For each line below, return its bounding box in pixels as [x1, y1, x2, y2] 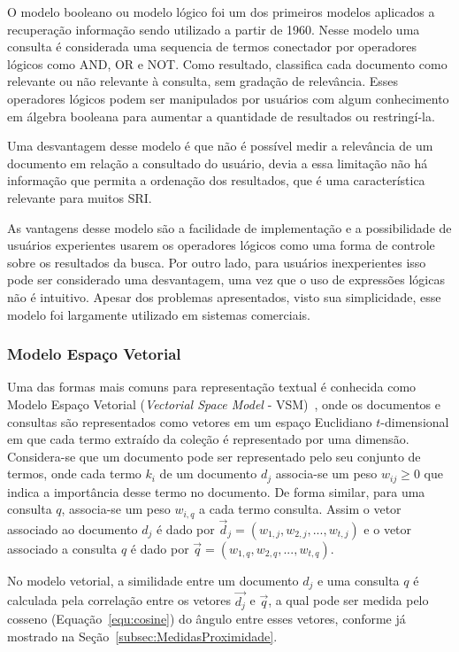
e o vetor [363, 520, 412, 538]
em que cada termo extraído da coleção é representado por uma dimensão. [7, 430, 409, 448]
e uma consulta [317, 571, 400, 589]
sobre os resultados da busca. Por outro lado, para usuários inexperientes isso [7, 252, 426, 271]
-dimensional [380, 412, 449, 431]
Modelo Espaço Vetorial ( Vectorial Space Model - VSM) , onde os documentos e [7, 394, 440, 413]
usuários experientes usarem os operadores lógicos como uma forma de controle [7, 236, 435, 254]
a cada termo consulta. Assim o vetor [199, 500, 402, 518]
